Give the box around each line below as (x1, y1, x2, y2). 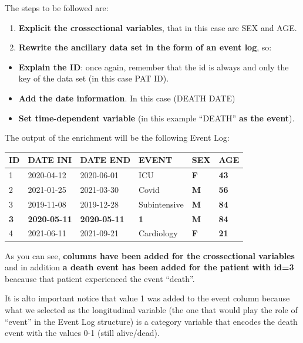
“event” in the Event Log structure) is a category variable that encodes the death (5, 315, 298, 327)
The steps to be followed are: (5, 2, 109, 13)
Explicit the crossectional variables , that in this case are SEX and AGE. (18, 21, 297, 33)
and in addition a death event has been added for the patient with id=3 (5, 261, 294, 273)
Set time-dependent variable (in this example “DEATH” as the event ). (18, 111, 295, 124)
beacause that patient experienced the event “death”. (5, 272, 195, 284)
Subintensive (138, 198, 184, 210)
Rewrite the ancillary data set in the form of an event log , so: (18, 41, 272, 53)
